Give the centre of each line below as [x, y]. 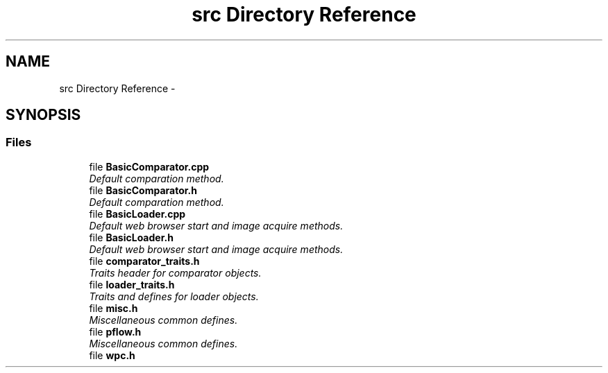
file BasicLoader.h [131, 237]
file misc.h [113, 308]
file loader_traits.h [132, 284]
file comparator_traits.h [144, 261]
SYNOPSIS [43, 115]
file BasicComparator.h [143, 190]
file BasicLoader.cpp [137, 214]
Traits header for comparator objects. [175, 272]
